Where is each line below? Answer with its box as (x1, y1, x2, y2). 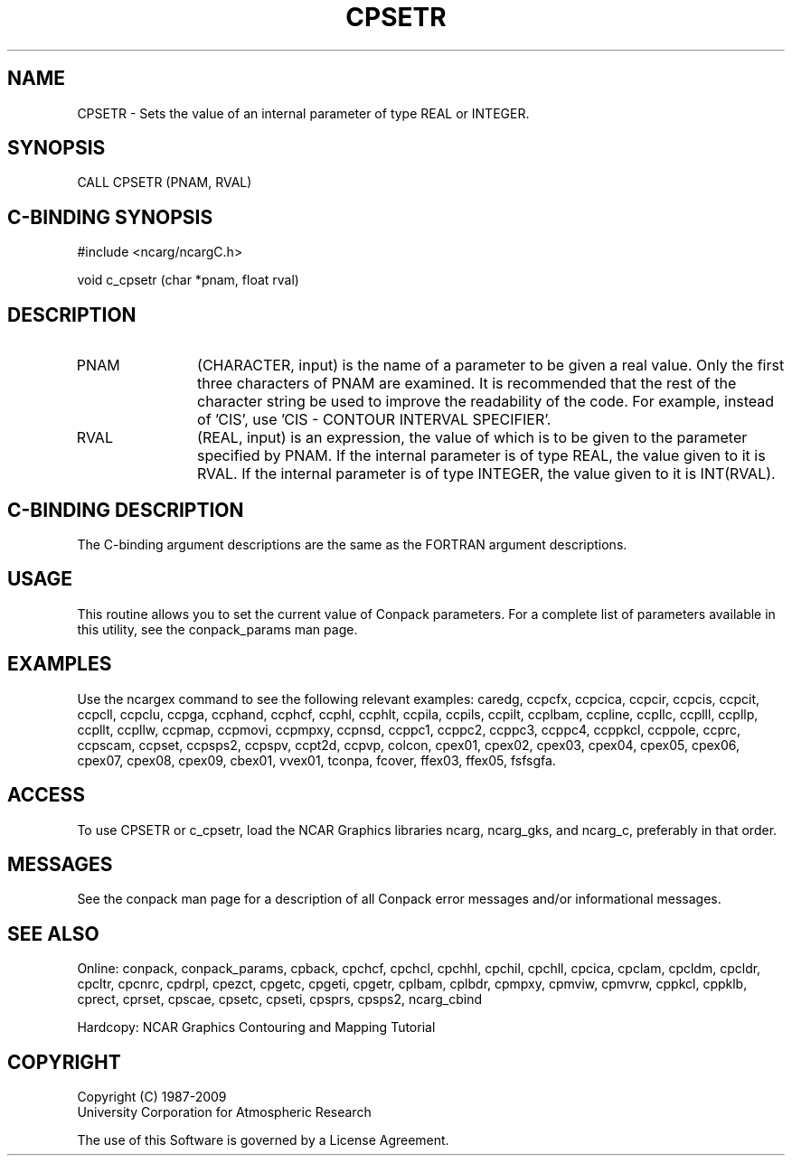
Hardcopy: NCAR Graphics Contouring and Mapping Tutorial (77, 1019, 436, 1036)
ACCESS (7, 783, 86, 807)
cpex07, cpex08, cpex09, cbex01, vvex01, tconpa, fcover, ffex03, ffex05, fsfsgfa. (77, 752, 556, 768)
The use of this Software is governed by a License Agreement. (77, 1132, 449, 1149)
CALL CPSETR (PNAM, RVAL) (77, 174, 252, 191)
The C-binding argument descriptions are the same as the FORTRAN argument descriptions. (77, 536, 627, 552)
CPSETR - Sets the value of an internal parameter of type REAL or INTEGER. (77, 105, 530, 121)
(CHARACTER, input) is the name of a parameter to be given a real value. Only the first (197, 356, 785, 375)
